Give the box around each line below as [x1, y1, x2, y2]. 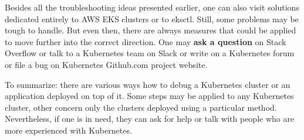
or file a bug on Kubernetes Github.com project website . [5, 58, 208, 70]
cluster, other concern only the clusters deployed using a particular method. [5, 101, 277, 113]
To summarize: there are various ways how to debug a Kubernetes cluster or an [5, 78, 291, 90]
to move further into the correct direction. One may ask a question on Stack [5, 35, 286, 47]
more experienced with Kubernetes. [5, 124, 132, 136]
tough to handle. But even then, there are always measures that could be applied [5, 24, 296, 36]
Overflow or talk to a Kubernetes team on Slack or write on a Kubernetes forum [5, 47, 295, 59]
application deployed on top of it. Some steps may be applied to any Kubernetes [5, 90, 294, 102]
